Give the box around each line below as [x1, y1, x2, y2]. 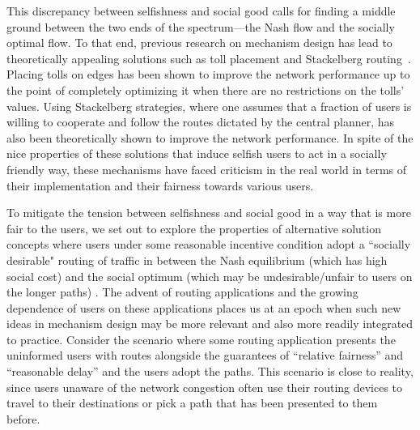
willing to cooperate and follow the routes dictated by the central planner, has [6, 113, 395, 130]
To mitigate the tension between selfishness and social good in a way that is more [6, 204, 411, 221]
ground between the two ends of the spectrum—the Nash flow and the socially [6, 18, 395, 35]
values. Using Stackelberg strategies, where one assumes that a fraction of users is [6, 97, 412, 114]
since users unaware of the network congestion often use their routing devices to [6, 378, 403, 395]
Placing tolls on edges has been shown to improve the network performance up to [6, 66, 410, 83]
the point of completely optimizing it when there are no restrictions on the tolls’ [6, 81, 405, 98]
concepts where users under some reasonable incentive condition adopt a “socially [6, 236, 411, 253]
